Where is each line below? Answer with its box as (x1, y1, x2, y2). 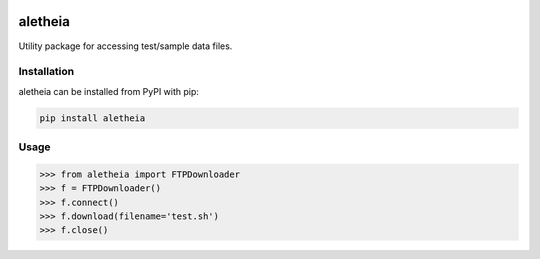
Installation (18, 65, 75, 79)
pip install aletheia (39, 112, 146, 124)
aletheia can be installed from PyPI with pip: (18, 85, 200, 97)
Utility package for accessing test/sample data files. (18, 40, 233, 52)
